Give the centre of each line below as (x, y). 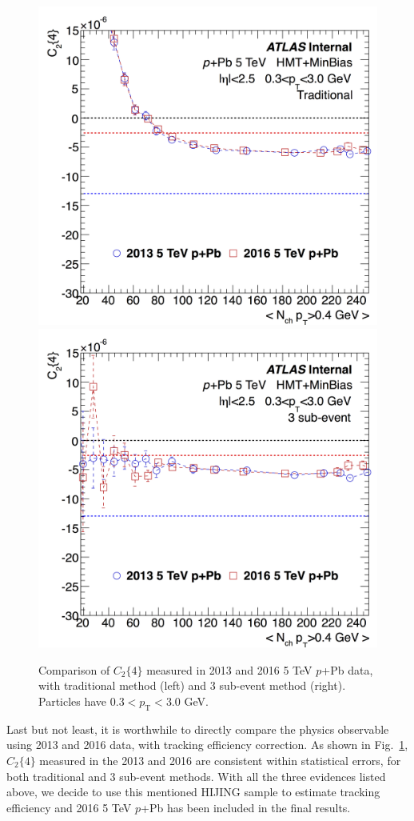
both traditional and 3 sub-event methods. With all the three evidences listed (196, 776)
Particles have (73, 701)
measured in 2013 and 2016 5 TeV (229, 669)
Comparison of (74, 669)
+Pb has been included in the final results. (246, 807)
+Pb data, (347, 669)
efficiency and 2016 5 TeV (69, 807)
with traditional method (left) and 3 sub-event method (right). (192, 685)
